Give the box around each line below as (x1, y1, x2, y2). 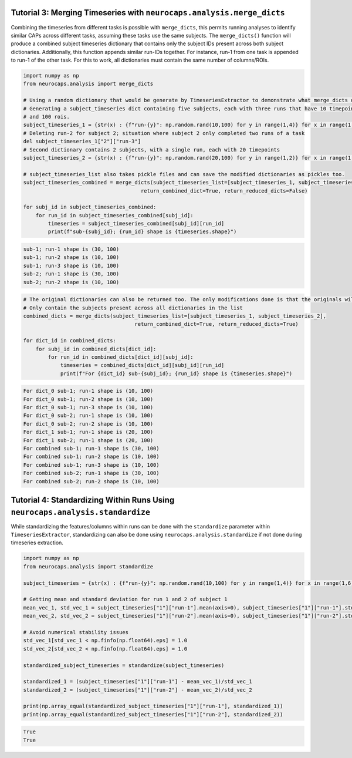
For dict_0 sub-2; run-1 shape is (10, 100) (23, 412, 154, 419)
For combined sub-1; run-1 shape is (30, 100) (23, 445, 160, 452)
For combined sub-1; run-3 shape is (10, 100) (23, 461, 160, 468)
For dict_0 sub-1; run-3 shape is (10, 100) (23, 404, 154, 411)
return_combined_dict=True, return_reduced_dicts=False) (140, 187, 308, 194)
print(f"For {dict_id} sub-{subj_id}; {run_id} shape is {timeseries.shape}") (60, 370, 293, 377)
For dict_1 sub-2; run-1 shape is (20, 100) (23, 437, 154, 443)
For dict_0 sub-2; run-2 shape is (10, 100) (23, 420, 154, 427)
